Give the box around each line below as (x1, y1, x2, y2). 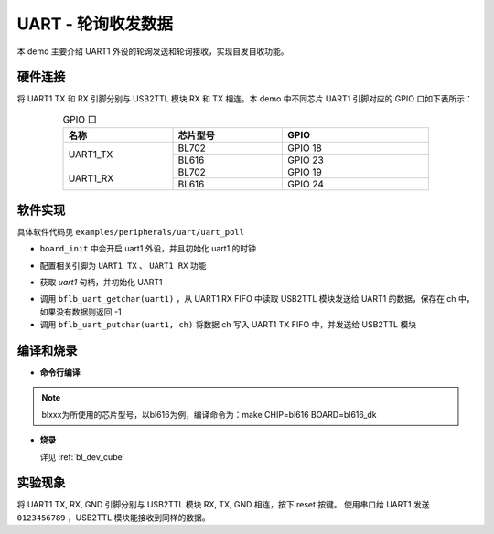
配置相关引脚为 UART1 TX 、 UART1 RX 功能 (39, 260, 207, 271)
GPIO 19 (287, 166, 322, 178)
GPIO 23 (287, 154, 324, 166)
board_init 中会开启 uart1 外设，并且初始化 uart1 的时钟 (39, 243, 256, 254)
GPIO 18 (287, 142, 322, 155)
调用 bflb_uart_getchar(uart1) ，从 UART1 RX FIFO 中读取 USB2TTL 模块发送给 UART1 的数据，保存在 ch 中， (39, 294, 475, 304)
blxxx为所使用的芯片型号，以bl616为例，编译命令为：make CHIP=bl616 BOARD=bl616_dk (41, 409, 377, 420)
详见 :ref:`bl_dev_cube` (39, 451, 125, 462)
